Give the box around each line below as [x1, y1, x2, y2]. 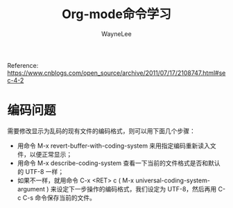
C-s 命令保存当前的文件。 [22, 193, 96, 202]
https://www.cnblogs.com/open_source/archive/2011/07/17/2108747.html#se [7, 69, 226, 77]
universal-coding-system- [135, 176, 210, 184]
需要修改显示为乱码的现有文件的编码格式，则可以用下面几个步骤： [7, 126, 196, 135]
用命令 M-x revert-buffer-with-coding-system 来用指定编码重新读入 [17, 141, 210, 150]
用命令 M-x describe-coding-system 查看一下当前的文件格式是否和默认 [17, 159, 221, 167]
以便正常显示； [29, 150, 73, 158]
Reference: [7, 61, 39, 69]
